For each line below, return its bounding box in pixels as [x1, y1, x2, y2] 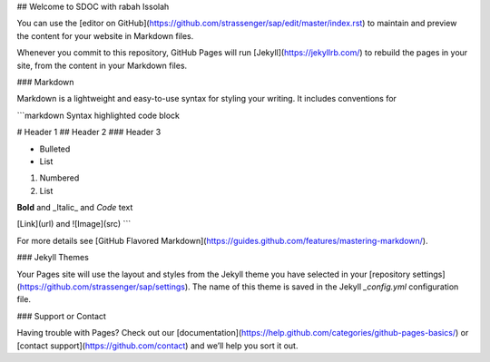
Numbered [39, 172, 80, 183]
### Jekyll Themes [16, 252, 90, 263]
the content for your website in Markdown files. [16, 30, 194, 41]
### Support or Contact [16, 310, 106, 321]
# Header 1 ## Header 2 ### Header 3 [16, 127, 162, 138]
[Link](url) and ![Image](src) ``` [16, 219, 132, 230]
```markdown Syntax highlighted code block [16, 110, 181, 121]
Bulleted [39, 143, 71, 154]
